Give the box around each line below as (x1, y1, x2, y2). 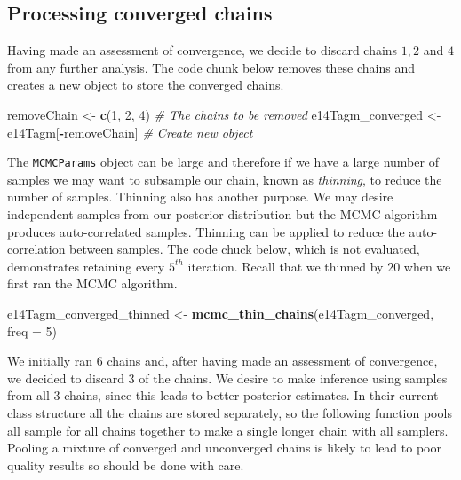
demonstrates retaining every (7, 256, 165, 275)
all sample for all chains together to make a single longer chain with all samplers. (7, 421, 449, 439)
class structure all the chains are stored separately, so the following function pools (7, 403, 452, 421)
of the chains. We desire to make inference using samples (139, 368, 448, 387)
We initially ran (7, 351, 93, 370)
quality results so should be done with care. (7, 455, 244, 474)
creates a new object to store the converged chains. (7, 75, 284, 94)
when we (403, 256, 451, 275)
